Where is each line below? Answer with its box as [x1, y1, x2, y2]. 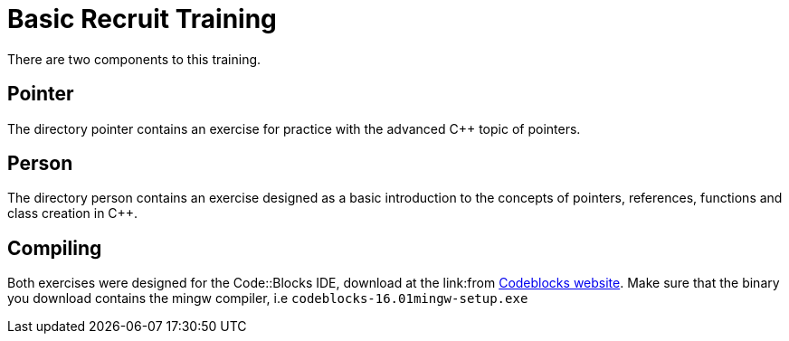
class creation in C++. [7, 205, 138, 222]
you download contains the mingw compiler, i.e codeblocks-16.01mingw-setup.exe [7, 290, 528, 307]
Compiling [7, 236, 102, 260]
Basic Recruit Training [7, 4, 277, 34]
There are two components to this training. [7, 51, 261, 67]
